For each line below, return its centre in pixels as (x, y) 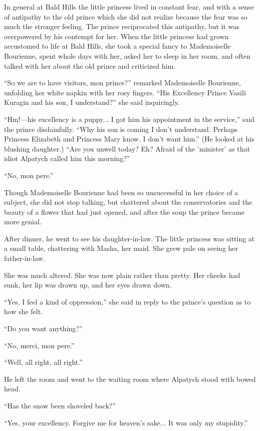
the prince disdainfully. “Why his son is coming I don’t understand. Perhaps (121, 129)
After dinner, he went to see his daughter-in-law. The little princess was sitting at (129, 238)
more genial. (23, 222)
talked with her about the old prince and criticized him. (90, 65)
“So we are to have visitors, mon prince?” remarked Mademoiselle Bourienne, (122, 83)
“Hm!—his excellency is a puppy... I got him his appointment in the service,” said (129, 119)
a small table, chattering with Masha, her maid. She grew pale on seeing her (121, 248)
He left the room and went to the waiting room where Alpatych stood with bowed (130, 379)
